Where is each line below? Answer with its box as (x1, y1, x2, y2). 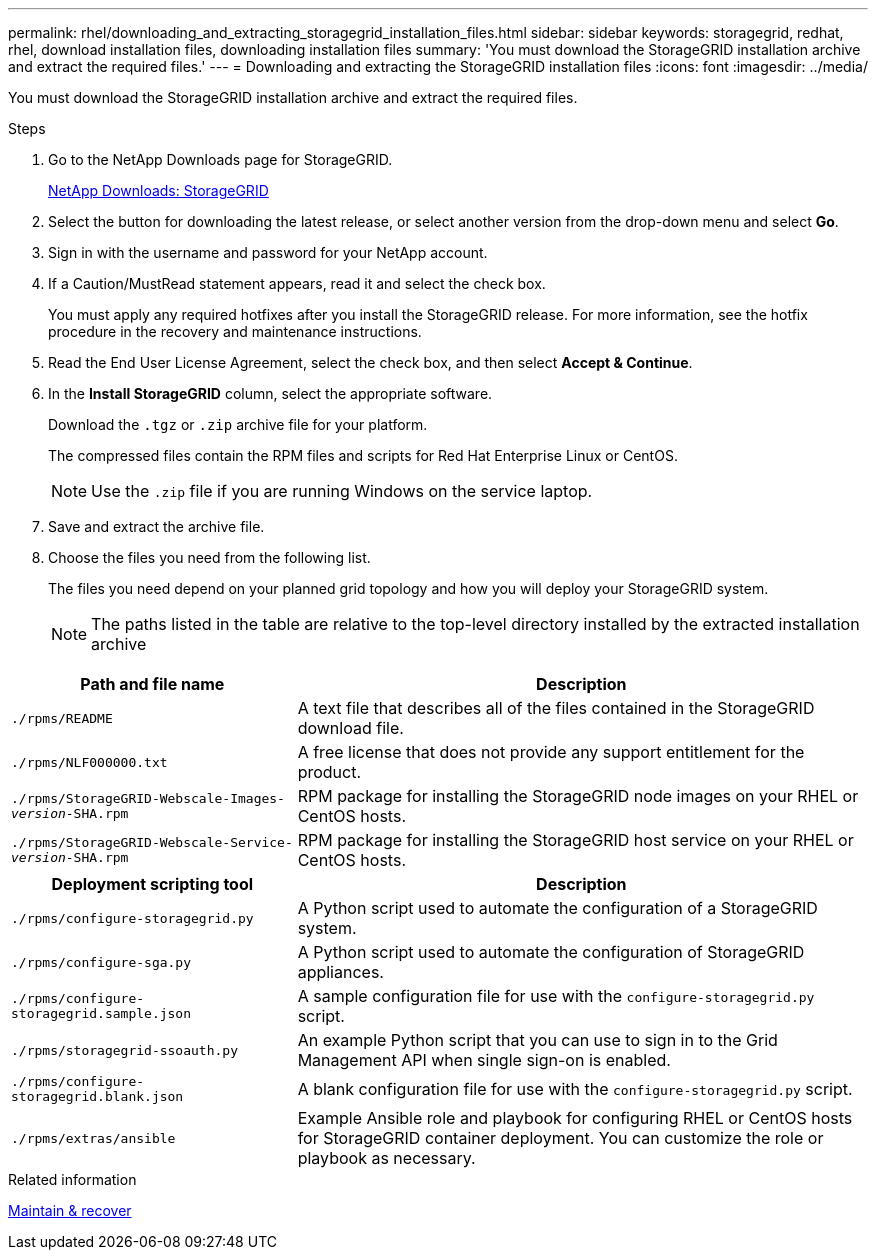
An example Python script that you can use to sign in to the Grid (297, 1030, 778, 1050)
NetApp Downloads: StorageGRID (48, 182, 269, 199)
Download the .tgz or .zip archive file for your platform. (48, 416, 428, 433)
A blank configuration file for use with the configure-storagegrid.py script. (297, 1079, 853, 1099)
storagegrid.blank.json (11, 1089, 184, 1104)
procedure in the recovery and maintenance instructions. (48, 323, 422, 340)
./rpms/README (11, 710, 113, 726)
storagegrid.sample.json (11, 1006, 192, 1021)
